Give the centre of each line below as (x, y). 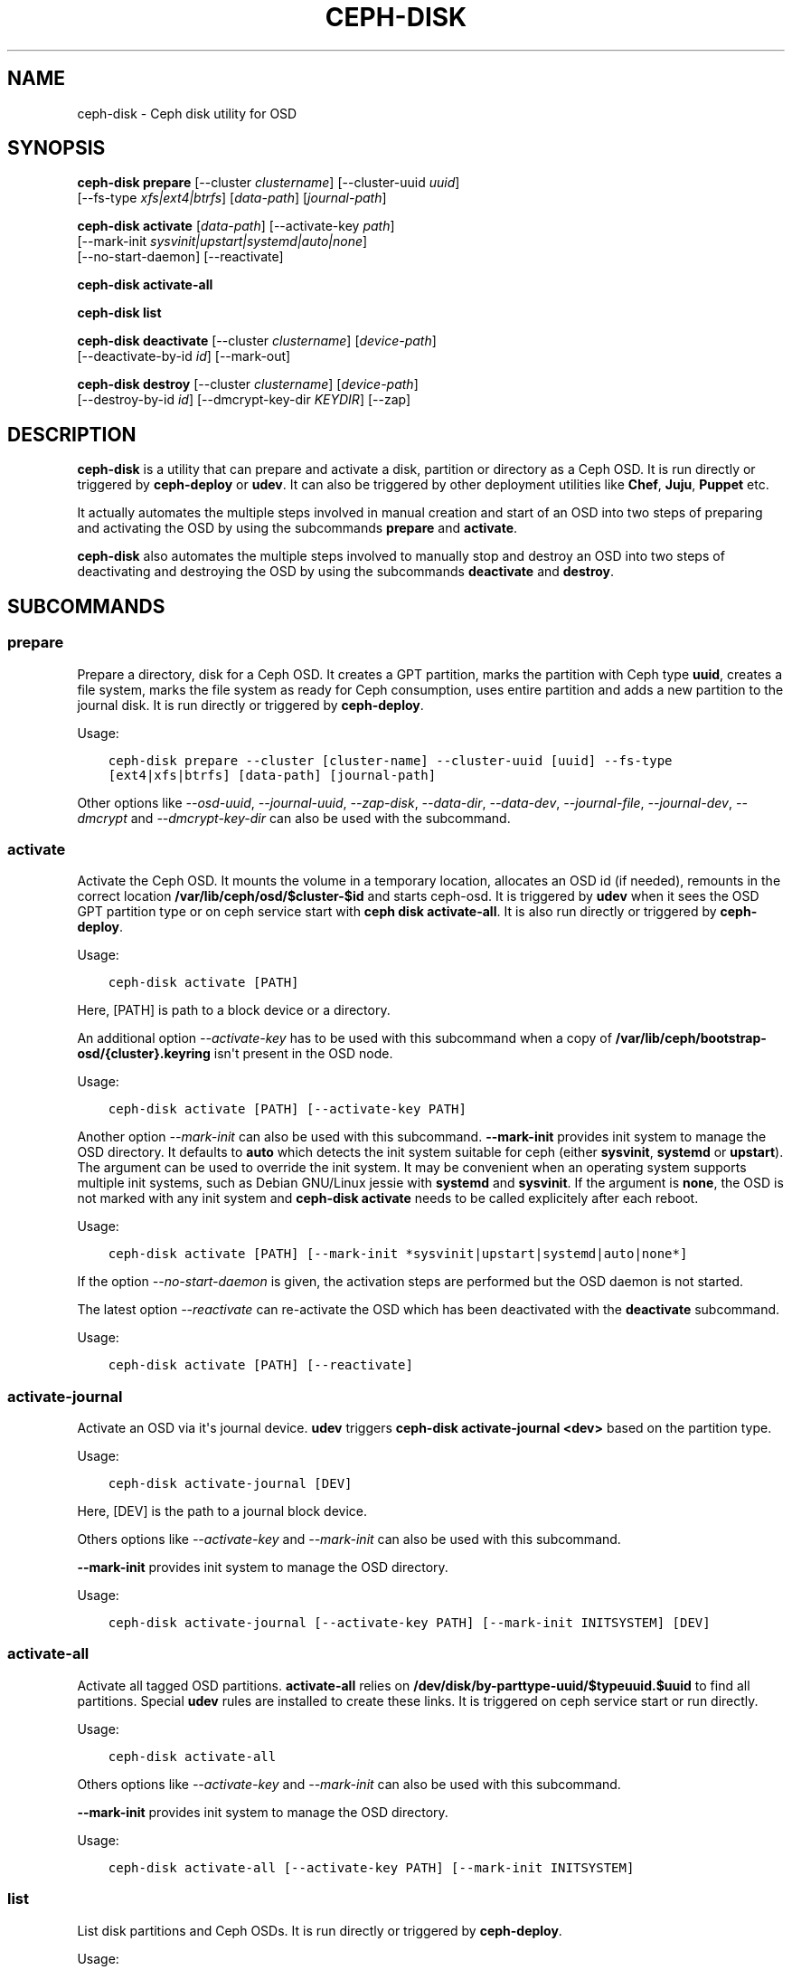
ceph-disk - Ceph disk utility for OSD (187, 113)
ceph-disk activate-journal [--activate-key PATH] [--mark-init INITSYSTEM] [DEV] (409, 1623)
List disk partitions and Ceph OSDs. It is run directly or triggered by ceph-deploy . (320, 1930)
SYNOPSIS (57, 148)
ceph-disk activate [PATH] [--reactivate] (260, 1365)
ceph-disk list (119, 313)
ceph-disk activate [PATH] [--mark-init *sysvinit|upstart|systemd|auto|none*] (398, 1254)
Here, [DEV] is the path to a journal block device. (222, 1511)
